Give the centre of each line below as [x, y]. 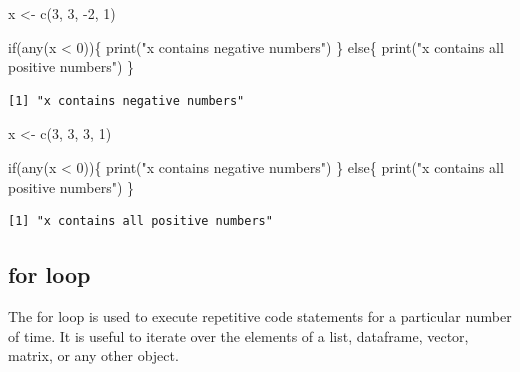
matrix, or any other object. [93, 355]
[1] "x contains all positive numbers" [140, 221]
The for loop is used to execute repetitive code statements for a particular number [260, 315]
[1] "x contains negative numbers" [126, 100]
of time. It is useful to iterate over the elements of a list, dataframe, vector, [238, 335]
